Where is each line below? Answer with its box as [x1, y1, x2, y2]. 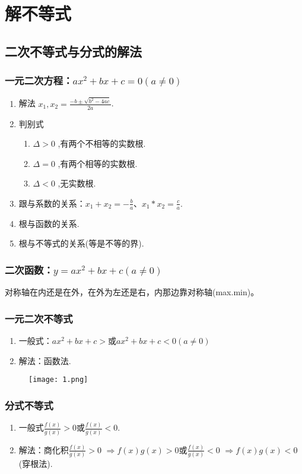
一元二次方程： [5, 73, 73, 88]
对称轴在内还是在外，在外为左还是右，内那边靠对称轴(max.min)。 [5, 286, 259, 298]
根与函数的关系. [18, 217, 80, 229]
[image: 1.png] [28, 375, 88, 384]
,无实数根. [58, 177, 96, 189]
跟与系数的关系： [18, 197, 85, 209]
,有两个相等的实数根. [58, 157, 138, 169]
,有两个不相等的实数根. [58, 137, 146, 150]
